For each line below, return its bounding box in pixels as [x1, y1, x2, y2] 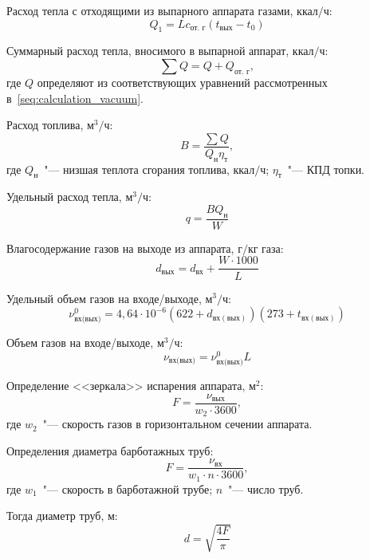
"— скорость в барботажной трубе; [42, 480, 213, 497]
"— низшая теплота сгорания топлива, [44, 160, 230, 177]
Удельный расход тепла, [6, 188, 122, 205]
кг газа [247, 243, 281, 255]
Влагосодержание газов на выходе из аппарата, [6, 239, 234, 256]
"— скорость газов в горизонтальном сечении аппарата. [42, 415, 313, 432]
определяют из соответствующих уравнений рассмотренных [37, 73, 328, 90]
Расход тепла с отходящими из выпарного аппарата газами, [6, 2, 293, 18]
